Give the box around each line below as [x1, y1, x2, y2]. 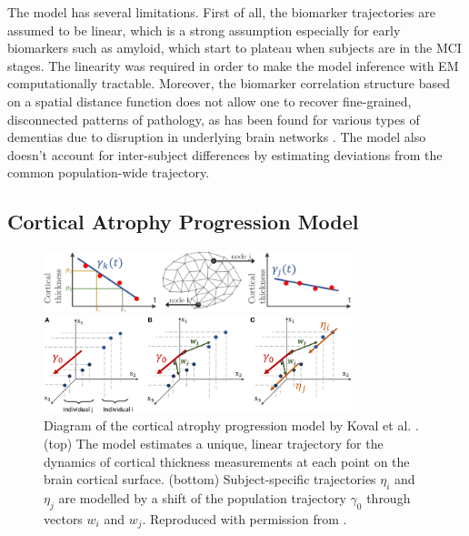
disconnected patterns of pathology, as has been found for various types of [7, 109, 420, 128]
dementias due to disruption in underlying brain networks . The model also [7, 127, 426, 147]
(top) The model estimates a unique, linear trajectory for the [44, 433, 384, 452]
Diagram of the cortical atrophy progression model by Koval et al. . [44, 416, 419, 435]
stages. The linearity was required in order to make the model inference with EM [7, 56, 459, 75]
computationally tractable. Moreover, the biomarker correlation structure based [7, 74, 451, 93]
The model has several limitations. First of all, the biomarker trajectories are [7, 3, 436, 21]
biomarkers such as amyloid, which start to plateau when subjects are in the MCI [7, 38, 462, 57]
